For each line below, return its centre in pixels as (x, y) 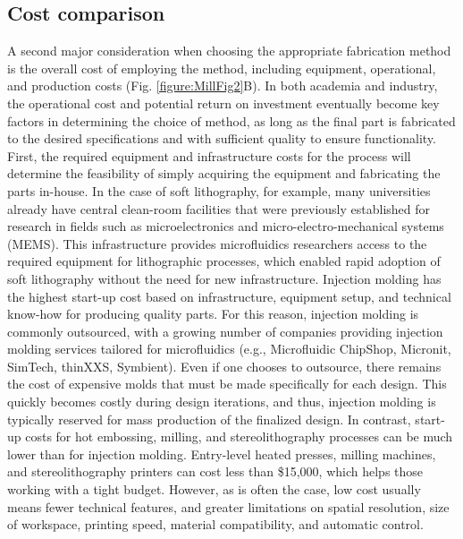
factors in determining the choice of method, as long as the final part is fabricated (231, 120)
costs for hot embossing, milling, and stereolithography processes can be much (239, 436)
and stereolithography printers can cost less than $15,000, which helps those (215, 471)
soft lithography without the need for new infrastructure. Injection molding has (224, 278)
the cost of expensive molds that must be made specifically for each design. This (227, 384)
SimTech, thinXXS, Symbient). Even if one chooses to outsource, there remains (224, 366)
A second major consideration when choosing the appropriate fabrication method (229, 51)
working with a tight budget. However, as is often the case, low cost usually (214, 489)
